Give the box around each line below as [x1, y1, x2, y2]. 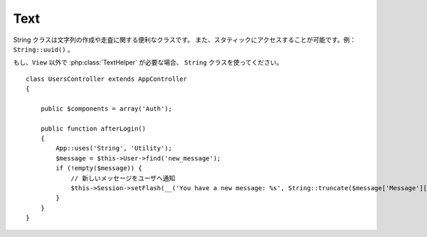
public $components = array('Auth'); [40, 104, 172, 113]
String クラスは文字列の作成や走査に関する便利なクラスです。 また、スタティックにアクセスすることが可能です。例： [13, 35, 357, 44]
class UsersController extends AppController [26, 75, 188, 83]
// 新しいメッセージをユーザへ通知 [70, 174, 176, 182]
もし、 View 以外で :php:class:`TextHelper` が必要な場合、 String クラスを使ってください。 [13, 58, 283, 67]
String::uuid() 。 [13, 45, 74, 53]
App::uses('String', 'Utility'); [56, 144, 172, 153]
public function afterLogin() [40, 124, 146, 133]
